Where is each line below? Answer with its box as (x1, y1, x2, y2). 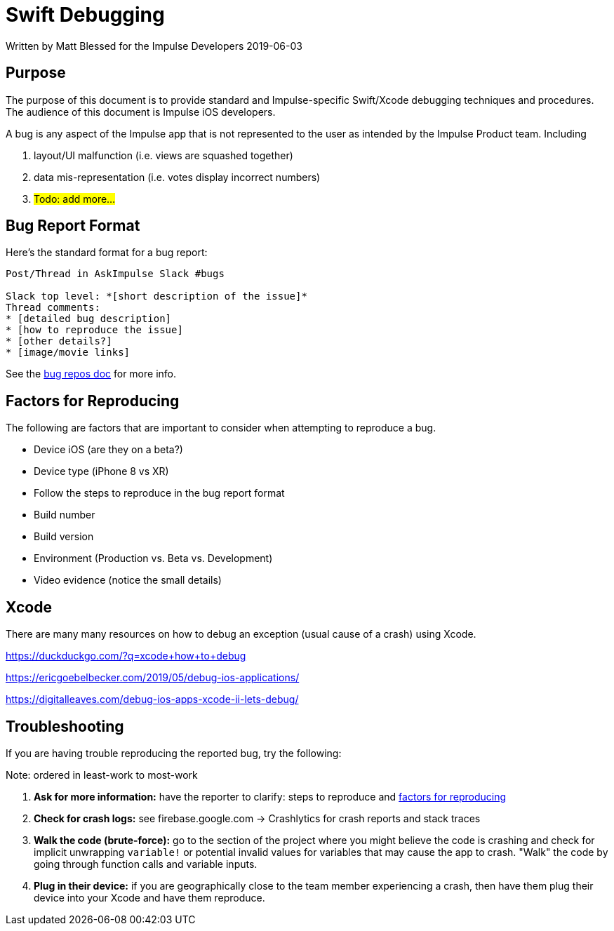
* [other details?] (6, 335, 112, 347)
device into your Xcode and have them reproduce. (34, 891, 265, 904)
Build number (34, 509, 95, 521)
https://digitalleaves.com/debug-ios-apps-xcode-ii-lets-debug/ (6, 693, 299, 706)
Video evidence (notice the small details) (34, 574, 222, 587)
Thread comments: (6, 302, 100, 314)
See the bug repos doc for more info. (6, 368, 177, 380)
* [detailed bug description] (6, 313, 172, 325)
